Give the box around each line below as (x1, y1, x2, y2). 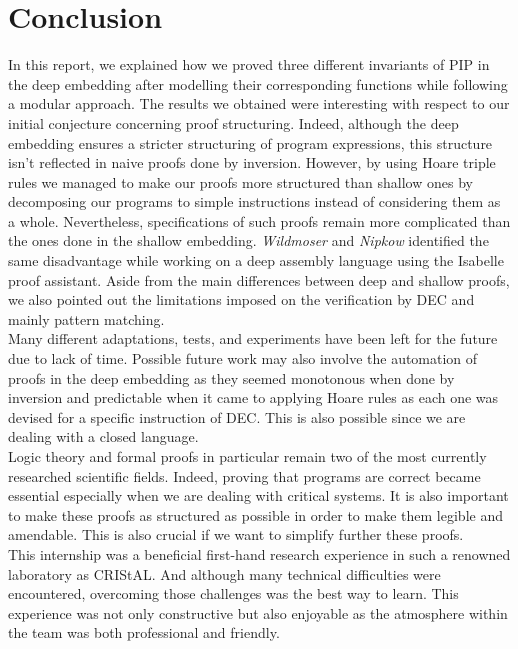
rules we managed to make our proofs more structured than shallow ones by (8, 171, 473, 192)
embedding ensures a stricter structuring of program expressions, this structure (8, 132, 493, 153)
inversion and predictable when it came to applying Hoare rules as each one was (8, 387, 499, 408)
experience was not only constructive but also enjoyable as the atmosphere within (8, 602, 508, 623)
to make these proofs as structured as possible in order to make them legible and (8, 504, 503, 525)
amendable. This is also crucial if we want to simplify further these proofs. (8, 524, 464, 545)
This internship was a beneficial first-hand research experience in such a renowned (8, 543, 511, 564)
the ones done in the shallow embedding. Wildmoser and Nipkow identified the (8, 230, 489, 251)
